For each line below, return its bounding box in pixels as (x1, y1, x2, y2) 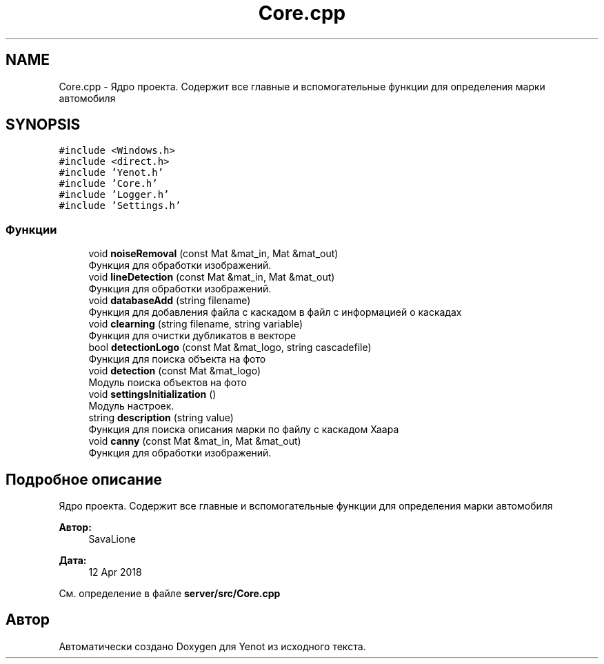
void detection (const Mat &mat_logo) (88, 365, 261, 377)
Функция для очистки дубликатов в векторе (88, 330, 296, 342)
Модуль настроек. (88, 400, 174, 412)
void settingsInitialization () (88, 388, 217, 401)
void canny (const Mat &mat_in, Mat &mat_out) (88, 435, 301, 447)
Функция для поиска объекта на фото (88, 353, 266, 365)
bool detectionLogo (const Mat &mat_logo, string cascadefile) (88, 341, 372, 354)
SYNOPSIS (6, 116, 81, 134)
